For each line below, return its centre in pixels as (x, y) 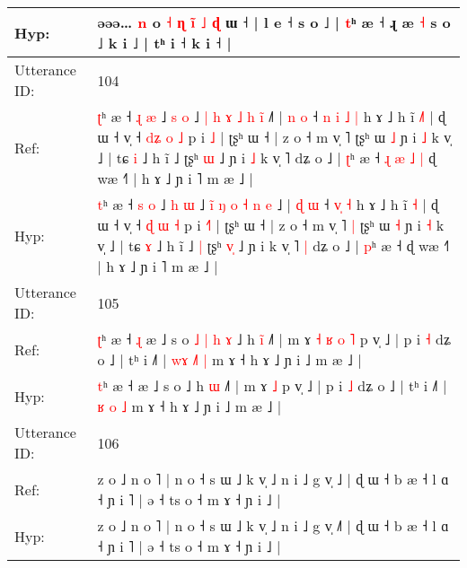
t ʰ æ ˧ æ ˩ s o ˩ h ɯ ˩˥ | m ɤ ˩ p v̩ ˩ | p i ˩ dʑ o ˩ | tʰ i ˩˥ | (272, 385)
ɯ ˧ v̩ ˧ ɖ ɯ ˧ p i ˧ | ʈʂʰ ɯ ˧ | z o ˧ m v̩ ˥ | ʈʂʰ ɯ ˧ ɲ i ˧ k (271, 225)
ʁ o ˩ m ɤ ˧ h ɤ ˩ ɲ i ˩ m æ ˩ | (189, 406)
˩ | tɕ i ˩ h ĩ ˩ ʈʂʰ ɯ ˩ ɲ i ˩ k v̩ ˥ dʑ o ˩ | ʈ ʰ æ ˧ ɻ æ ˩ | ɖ (267, 157)
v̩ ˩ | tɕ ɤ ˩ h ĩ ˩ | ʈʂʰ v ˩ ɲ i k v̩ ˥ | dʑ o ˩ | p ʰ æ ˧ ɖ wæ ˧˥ (273, 245)
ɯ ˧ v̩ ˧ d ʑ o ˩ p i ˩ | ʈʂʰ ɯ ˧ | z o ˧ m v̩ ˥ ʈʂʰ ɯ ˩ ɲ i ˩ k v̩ (274, 137)
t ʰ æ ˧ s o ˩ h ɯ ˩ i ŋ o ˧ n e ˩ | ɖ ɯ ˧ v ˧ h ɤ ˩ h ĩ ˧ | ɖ (268, 204)
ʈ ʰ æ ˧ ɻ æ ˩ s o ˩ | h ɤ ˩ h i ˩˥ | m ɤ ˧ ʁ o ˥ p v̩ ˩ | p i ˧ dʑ (274, 339)
